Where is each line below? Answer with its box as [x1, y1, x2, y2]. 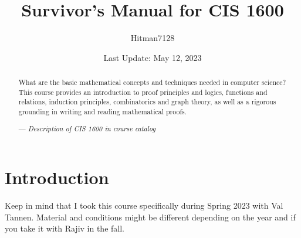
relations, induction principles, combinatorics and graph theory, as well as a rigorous [18, 97, 276, 107]
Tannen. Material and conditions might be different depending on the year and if [5, 210, 296, 223]
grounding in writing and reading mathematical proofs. [18, 107, 187, 117]
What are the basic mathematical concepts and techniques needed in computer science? [18, 77, 286, 87]
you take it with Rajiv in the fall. [5, 222, 124, 234]
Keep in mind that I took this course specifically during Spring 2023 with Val [5, 199, 283, 212]
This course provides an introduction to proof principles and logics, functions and [18, 87, 268, 97]
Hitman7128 [130, 32, 175, 44]
